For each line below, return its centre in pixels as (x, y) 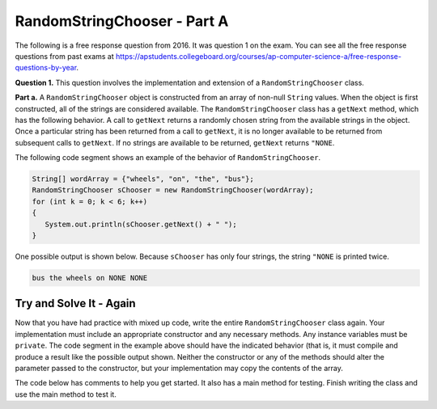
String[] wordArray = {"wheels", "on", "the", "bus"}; (143, 179)
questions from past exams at (65, 56)
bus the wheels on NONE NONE (90, 278)
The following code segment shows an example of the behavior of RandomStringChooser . (168, 158)
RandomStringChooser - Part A (122, 21)
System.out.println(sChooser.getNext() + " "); (141, 224)
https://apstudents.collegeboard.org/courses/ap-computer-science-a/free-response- (259, 56)
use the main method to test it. (66, 394)
